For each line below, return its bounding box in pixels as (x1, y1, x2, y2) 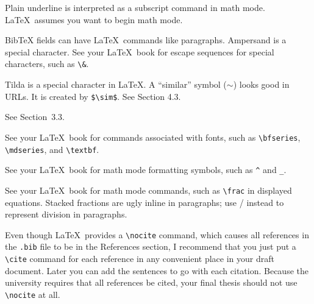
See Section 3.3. (5, 110, 65, 123)
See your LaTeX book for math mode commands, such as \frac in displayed (5, 183, 292, 196)
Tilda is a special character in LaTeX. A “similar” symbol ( (5, 78, 227, 91)
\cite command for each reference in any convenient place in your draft (5, 252, 274, 264)
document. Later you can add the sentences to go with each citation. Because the (5, 264, 309, 277)
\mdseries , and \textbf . (5, 143, 99, 155)
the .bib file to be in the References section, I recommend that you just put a (5, 240, 296, 253)
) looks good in (233, 78, 290, 91)
